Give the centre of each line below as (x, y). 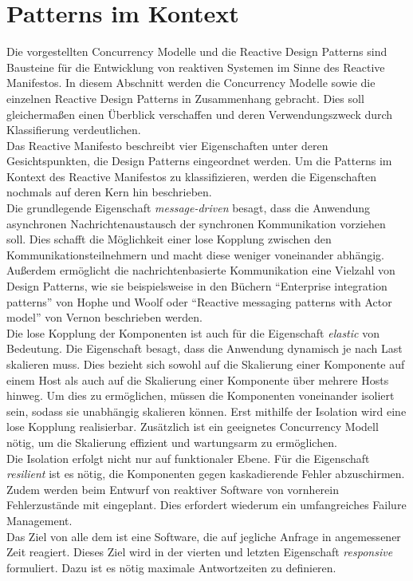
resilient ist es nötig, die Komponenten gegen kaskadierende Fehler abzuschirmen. (206, 474)
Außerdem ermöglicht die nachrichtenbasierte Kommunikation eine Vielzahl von (201, 270)
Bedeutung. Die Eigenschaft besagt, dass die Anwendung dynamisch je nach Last (205, 348)
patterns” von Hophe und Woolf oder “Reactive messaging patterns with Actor (199, 301)
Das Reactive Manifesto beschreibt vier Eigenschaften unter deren (167, 145)
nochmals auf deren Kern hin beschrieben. (109, 192)
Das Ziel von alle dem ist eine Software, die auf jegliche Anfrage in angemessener (204, 536)
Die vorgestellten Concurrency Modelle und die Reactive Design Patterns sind (197, 51)
